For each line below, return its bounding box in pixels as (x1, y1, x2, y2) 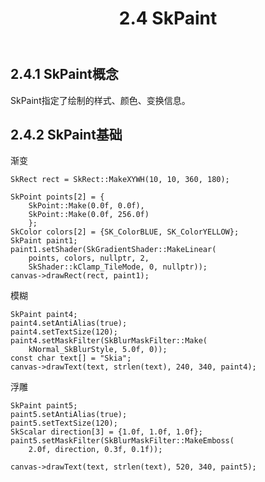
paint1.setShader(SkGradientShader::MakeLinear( (10, 245, 217, 255)
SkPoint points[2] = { (10, 192, 105, 202)
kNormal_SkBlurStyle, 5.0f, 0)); (28, 345, 168, 355)
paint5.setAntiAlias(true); (10, 410, 128, 420)
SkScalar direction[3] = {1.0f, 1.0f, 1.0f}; (10, 427, 203, 437)
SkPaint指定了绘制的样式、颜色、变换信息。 (10, 94, 191, 106)
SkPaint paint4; (10, 310, 78, 320)
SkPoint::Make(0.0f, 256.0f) (28, 210, 150, 220)
